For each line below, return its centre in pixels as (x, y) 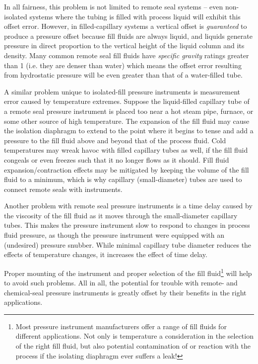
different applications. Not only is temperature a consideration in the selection (134, 336)
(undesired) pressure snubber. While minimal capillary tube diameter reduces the (128, 244)
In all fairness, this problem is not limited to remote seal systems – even (114, 6)
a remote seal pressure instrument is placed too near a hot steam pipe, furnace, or (129, 111)
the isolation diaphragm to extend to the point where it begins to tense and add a (129, 131)
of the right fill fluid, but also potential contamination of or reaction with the (133, 346)
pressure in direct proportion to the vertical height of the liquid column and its (124, 45)
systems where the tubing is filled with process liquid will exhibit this (135, 16)
